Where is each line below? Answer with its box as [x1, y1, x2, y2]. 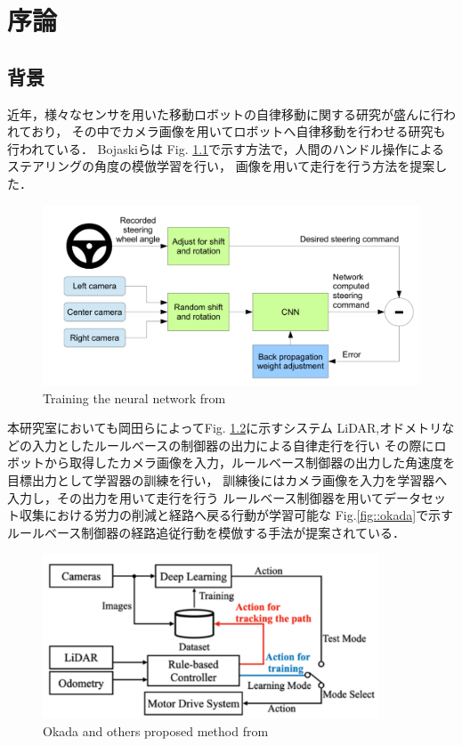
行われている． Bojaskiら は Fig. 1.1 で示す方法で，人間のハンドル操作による [7, 139, 445, 158]
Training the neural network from [43, 388, 226, 407]
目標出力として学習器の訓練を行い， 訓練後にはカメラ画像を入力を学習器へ [7, 470, 448, 489]
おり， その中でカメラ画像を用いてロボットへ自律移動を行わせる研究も [31, 122, 446, 141]
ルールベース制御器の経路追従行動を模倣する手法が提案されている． [7, 523, 405, 541]
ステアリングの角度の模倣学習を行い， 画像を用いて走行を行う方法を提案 [7, 157, 435, 175]
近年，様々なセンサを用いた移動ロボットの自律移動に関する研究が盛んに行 [7, 104, 443, 123]
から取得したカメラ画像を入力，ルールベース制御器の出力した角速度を [44, 453, 456, 472]
